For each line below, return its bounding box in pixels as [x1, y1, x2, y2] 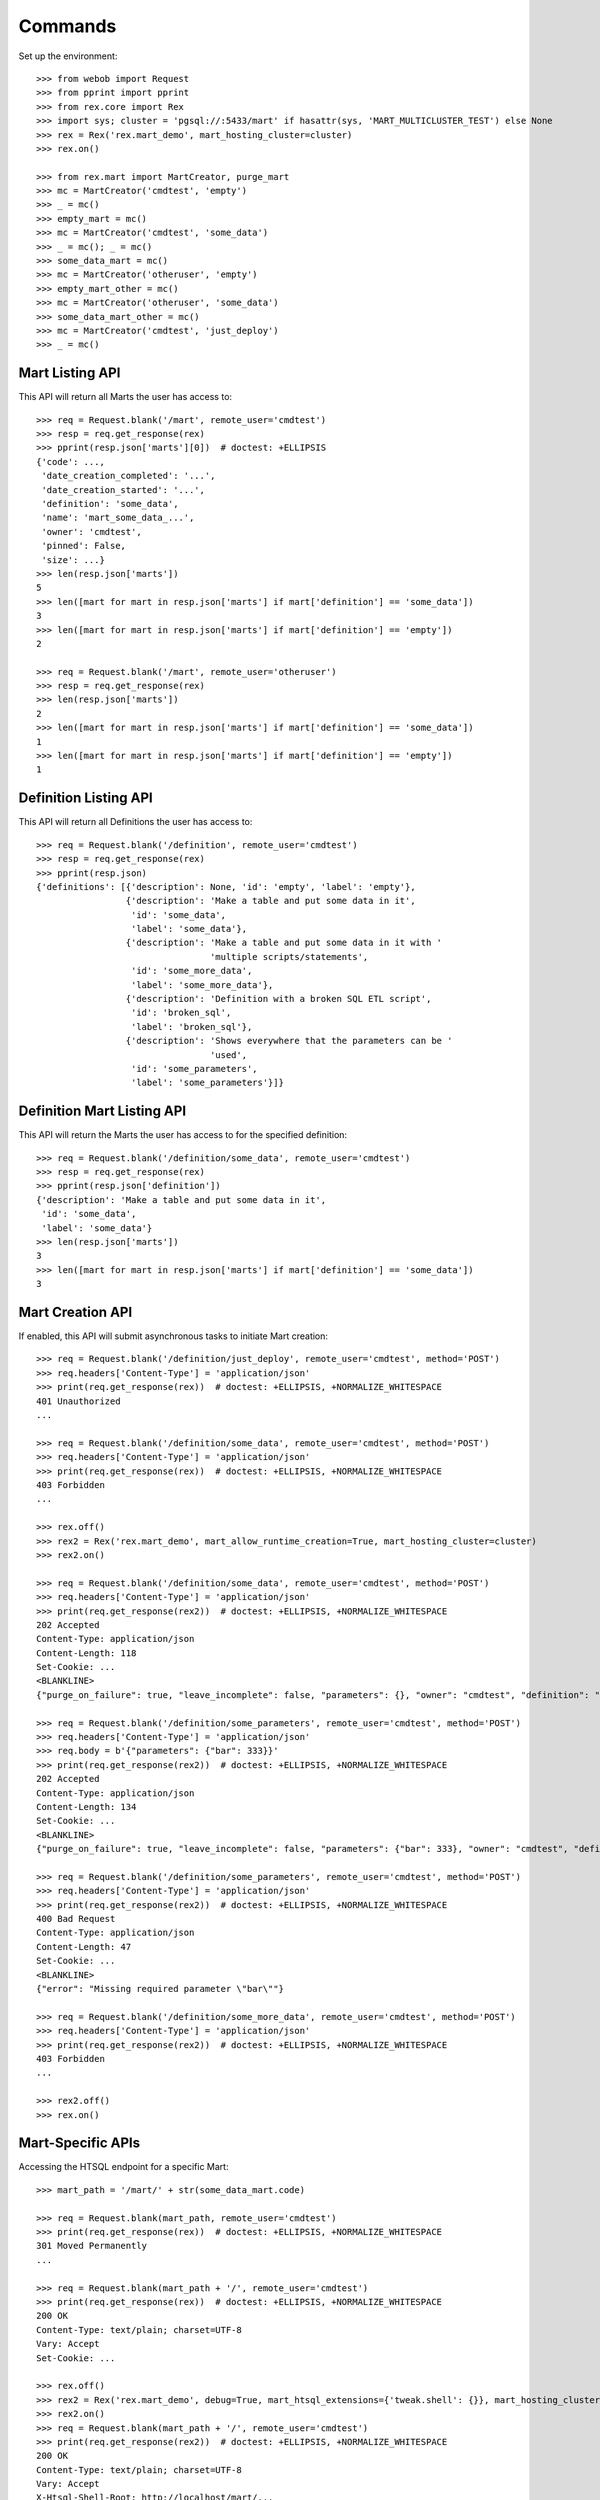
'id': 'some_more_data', [130, 965, 253, 977]
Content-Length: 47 [36, 1941, 132, 1952]
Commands [18, 15, 117, 37]
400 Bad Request [36, 1913, 116, 1925]
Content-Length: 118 [36, 1647, 137, 1659]
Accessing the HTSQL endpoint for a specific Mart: [18, 2161, 229, 2173]
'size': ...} [41, 554, 105, 565]
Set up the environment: [18, 50, 118, 62]
